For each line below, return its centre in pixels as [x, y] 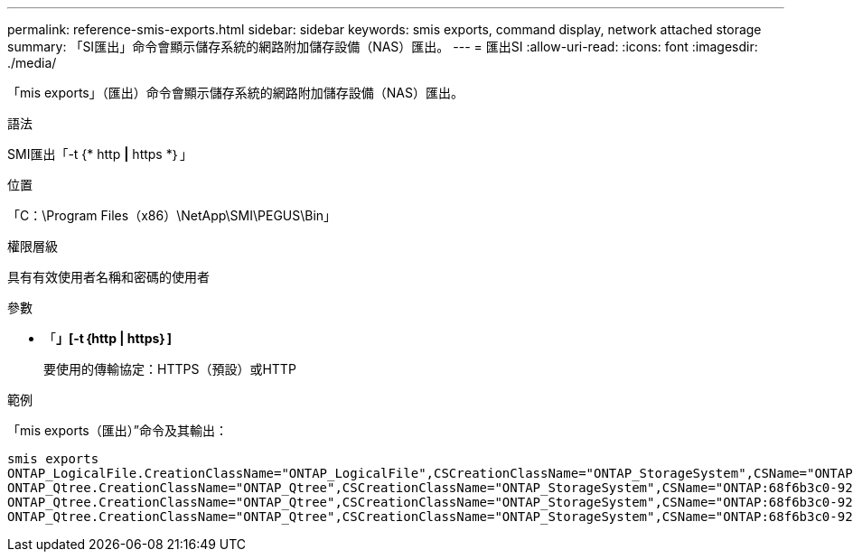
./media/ [32, 63]
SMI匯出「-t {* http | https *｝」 [100, 154]
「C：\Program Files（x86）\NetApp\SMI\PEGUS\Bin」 [172, 215]
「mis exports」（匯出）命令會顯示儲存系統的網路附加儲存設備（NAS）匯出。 [235, 93]
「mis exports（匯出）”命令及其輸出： [117, 430]
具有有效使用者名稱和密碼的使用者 [108, 277]
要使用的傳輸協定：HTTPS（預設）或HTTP [170, 369]
